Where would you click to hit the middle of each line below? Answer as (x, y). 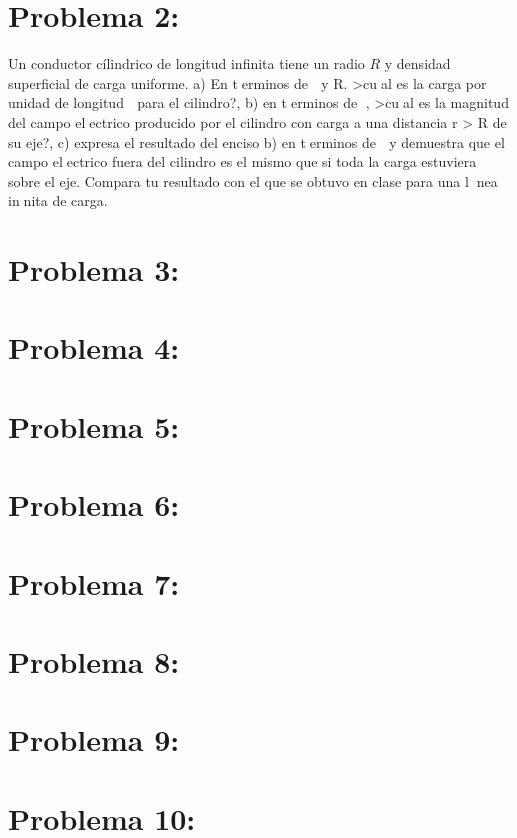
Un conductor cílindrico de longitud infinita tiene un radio (186, 63)
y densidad (417, 63)
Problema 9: (94, 739)
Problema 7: (94, 582)
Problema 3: (94, 269)
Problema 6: (94, 504)
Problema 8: (94, 660)
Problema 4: (94, 347)
